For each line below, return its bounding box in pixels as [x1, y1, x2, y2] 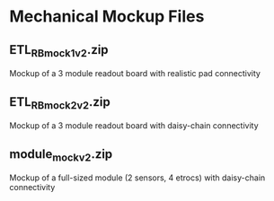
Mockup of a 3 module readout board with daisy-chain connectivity [9, 120, 259, 131]
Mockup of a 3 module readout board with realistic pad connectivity [9, 68, 261, 79]
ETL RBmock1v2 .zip [9, 42, 110, 59]
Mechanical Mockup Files [9, 6, 205, 27]
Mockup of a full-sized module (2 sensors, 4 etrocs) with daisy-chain [9, 172, 266, 183]
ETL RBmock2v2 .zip [9, 94, 110, 111]
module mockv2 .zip [9, 146, 113, 163]
